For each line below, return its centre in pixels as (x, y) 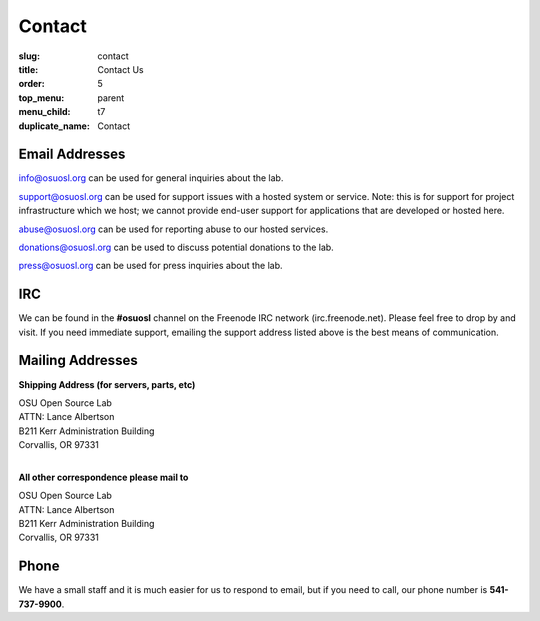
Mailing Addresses (78, 360)
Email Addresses (72, 154)
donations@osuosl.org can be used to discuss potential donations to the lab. (176, 247)
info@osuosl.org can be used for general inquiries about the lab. (151, 178)
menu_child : (44, 112)
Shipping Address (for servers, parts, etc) (107, 384)
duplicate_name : (54, 126)
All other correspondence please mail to (103, 477)
